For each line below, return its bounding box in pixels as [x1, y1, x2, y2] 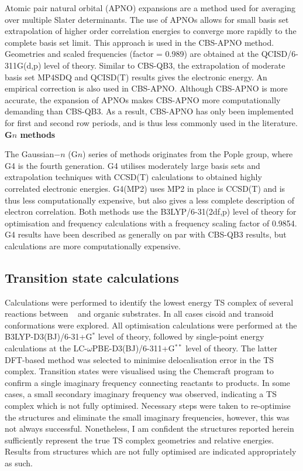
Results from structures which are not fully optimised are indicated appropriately [5, 445, 297, 458]
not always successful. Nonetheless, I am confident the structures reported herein [5, 422, 294, 435]
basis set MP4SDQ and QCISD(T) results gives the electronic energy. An [5, 70, 267, 83]
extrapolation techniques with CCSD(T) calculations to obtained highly [5, 171, 262, 183]
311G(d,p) [5, 59, 42, 71]
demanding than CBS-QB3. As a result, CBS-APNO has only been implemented [5, 105, 294, 117]
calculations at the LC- [5, 342, 88, 354]
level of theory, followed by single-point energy [98, 330, 264, 343]
